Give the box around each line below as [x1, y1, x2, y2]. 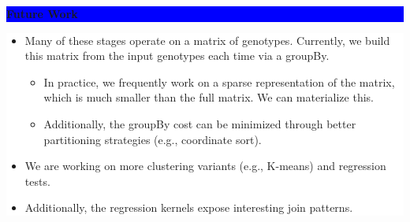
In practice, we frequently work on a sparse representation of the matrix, [43, 73, 395, 90]
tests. [24, 172, 50, 189]
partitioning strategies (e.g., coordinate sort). [43, 131, 262, 147]
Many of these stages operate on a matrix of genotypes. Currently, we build [24, 31, 390, 48]
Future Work [6, 6, 78, 21]
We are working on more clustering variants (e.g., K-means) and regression [24, 157, 386, 174]
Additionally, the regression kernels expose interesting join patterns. [24, 199, 353, 216]
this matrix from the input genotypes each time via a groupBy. [24, 47, 330, 64]
